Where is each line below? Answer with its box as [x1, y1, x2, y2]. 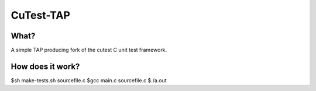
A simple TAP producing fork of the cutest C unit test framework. [11, 47, 167, 54]
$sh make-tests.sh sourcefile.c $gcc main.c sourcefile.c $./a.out [11, 76, 167, 84]
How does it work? [11, 61, 80, 71]
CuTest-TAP [11, 9, 70, 22]
